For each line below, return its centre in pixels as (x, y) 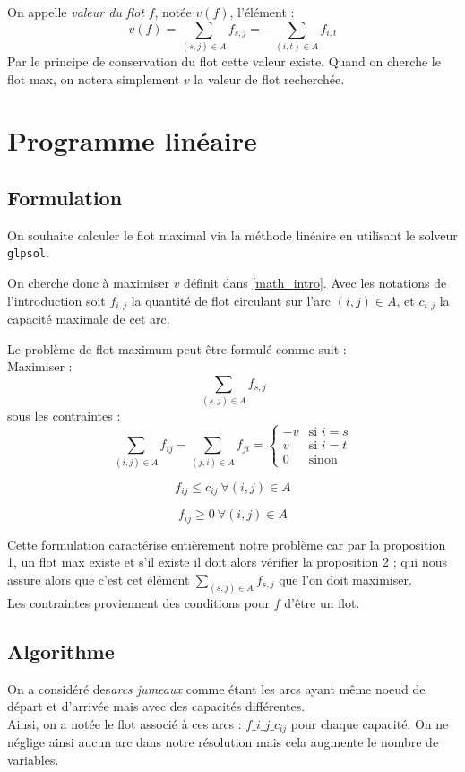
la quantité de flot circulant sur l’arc (231, 300)
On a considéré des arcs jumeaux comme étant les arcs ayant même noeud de (216, 688)
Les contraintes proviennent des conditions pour (139, 602)
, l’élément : (262, 12)
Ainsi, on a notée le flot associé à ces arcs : (125, 723)
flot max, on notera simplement (94, 78)
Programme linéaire (132, 140)
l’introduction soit (56, 300)
